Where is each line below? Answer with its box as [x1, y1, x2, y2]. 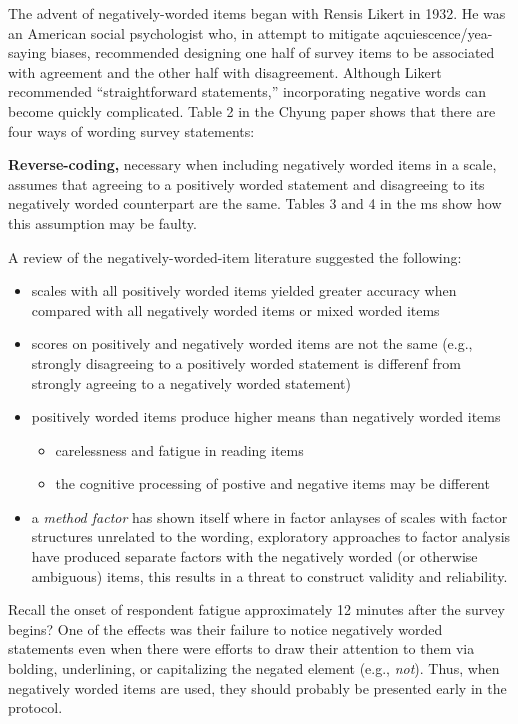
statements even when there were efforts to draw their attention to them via [8, 638, 475, 659]
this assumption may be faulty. [8, 212, 197, 233]
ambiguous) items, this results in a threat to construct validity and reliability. [31, 565, 508, 586]
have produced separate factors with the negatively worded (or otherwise [31, 546, 478, 567]
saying [8, 42, 47, 63]
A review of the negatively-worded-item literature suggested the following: [8, 246, 462, 267]
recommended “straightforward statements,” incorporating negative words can [8, 81, 487, 102]
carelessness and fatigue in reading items [55, 439, 304, 460]
